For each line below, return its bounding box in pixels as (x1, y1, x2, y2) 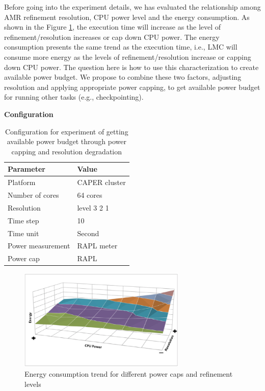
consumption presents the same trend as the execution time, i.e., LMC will (4, 41, 237, 52)
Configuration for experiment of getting (5, 126, 128, 136)
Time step (8, 215, 39, 225)
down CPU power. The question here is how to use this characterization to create (4, 61, 259, 72)
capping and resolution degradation (11, 146, 122, 156)
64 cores (77, 190, 102, 200)
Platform (8, 177, 36, 188)
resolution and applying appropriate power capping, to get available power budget (4, 81, 260, 92)
